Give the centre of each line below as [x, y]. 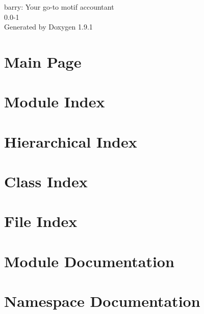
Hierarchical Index [71, 141]
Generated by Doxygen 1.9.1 [48, 27]
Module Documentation [89, 261]
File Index [41, 221]
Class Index [46, 181]
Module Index [55, 102]
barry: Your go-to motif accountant [59, 7]
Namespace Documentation [102, 301]
